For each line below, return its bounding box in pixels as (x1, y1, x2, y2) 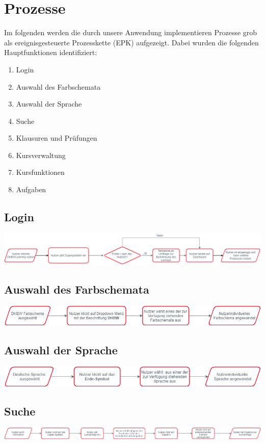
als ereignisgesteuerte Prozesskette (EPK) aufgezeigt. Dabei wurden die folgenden (4, 37, 259, 47)
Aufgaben (16, 184, 46, 195)
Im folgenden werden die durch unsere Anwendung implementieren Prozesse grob (4, 27, 257, 38)
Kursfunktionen (16, 167, 65, 177)
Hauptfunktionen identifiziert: (4, 47, 97, 58)
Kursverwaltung (16, 149, 66, 160)
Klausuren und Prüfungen (16, 133, 97, 143)
